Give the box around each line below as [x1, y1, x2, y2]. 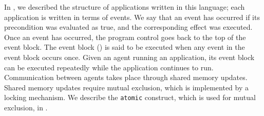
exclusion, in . [4, 102, 48, 112]
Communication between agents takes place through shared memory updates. [4, 72, 248, 83]
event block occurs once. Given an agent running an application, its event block [4, 51, 255, 62]
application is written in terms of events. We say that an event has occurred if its [4, 11, 260, 22]
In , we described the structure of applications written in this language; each [4, 2, 245, 12]
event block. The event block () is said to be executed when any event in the [4, 42, 245, 52]
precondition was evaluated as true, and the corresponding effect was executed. [4, 22, 253, 32]
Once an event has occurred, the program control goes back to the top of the [4, 31, 246, 42]
